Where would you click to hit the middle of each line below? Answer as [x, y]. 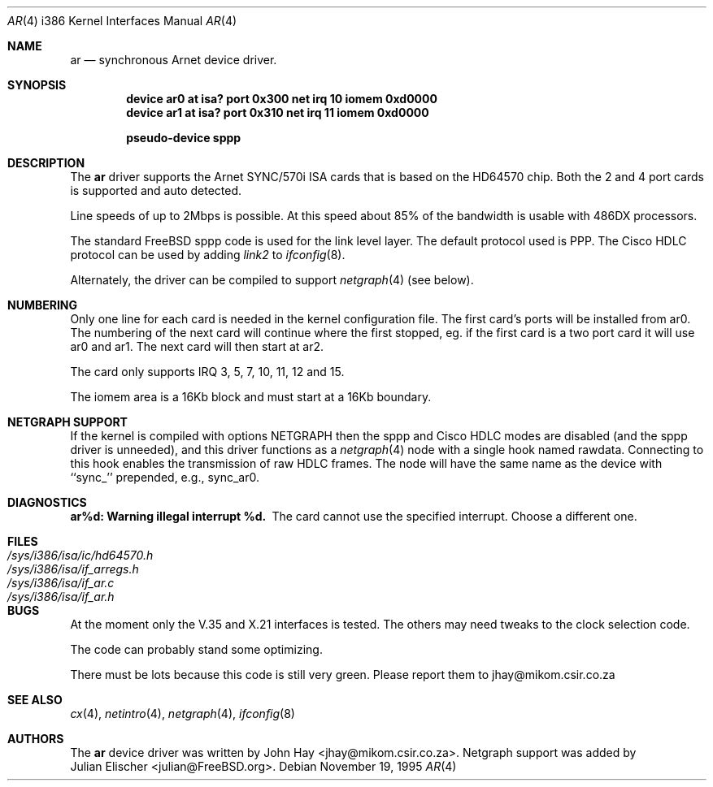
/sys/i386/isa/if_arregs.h [73, 569]
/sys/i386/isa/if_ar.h [61, 597]
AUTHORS [36, 739]
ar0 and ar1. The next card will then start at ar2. [197, 346]
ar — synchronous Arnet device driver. [174, 60]
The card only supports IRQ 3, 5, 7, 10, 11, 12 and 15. [207, 372]
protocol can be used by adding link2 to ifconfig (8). [208, 255]
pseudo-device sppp [184, 138]
